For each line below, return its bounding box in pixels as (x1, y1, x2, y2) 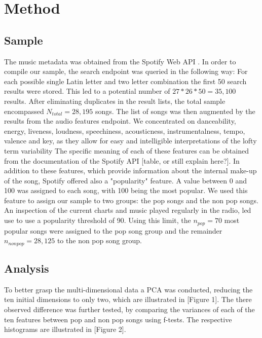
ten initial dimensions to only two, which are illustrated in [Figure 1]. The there (4, 294, 252, 305)
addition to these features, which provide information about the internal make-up (4, 165, 257, 176)
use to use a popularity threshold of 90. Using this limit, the (4, 215, 191, 226)
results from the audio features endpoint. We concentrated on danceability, (4, 116, 236, 126)
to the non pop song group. (57, 235, 142, 246)
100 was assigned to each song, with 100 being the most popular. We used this (4, 185, 248, 196)
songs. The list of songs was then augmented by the (95, 105, 255, 116)
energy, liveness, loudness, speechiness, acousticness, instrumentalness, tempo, (4, 125, 245, 136)
